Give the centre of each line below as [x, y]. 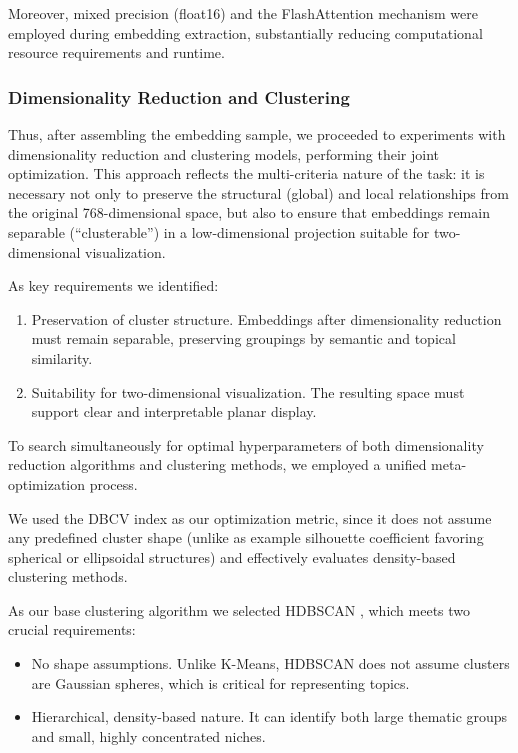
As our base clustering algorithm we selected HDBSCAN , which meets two [239, 609]
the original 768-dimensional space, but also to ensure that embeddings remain [249, 212]
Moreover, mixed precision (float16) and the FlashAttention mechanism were [243, 13]
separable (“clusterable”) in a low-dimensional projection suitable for [219, 231]
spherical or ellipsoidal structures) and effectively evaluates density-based [232, 556]
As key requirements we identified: [113, 285]
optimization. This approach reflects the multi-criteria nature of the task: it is [246, 173]
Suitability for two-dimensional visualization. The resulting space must [248, 391]
